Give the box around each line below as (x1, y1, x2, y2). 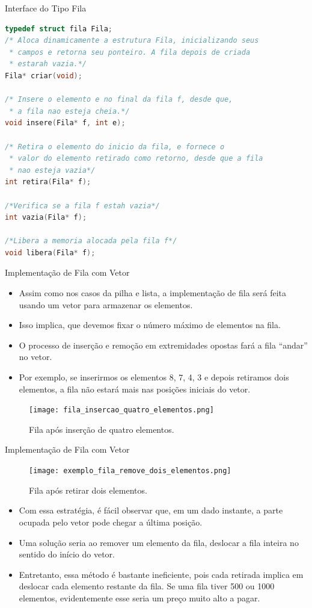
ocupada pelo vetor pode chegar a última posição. (19, 515, 203, 528)
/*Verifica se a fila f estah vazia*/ (5, 201, 160, 210)
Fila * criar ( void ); (5, 71, 82, 80)
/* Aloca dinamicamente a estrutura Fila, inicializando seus (5, 36, 259, 45)
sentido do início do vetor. (19, 548, 115, 560)
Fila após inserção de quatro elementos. (29, 423, 174, 435)
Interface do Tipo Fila (5, 2, 87, 14)
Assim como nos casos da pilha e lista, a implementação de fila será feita (19, 287, 287, 299)
